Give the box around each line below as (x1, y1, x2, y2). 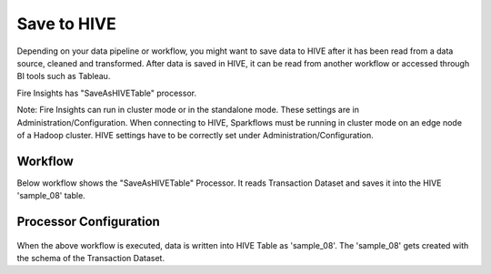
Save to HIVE (16, 14, 117, 34)
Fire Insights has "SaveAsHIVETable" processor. (16, 87, 197, 98)
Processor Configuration (16, 214, 161, 229)
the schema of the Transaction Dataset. (16, 252, 165, 263)
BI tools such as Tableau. (16, 71, 111, 82)
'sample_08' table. (16, 190, 85, 201)
